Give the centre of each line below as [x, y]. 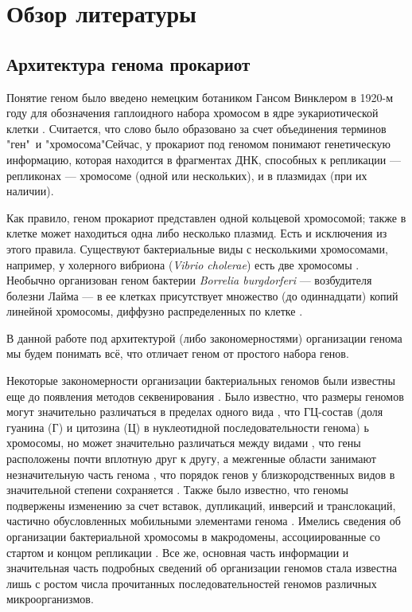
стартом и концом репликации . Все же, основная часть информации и [178, 552]
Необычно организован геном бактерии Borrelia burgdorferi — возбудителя [189, 280]
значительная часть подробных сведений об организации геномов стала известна [202, 568]
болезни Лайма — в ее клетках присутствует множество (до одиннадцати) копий [202, 295]
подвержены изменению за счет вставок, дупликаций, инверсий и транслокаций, [201, 505]
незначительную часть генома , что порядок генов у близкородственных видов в [201, 474]
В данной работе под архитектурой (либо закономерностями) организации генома [204, 337]
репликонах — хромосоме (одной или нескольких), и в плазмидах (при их [187, 175]
